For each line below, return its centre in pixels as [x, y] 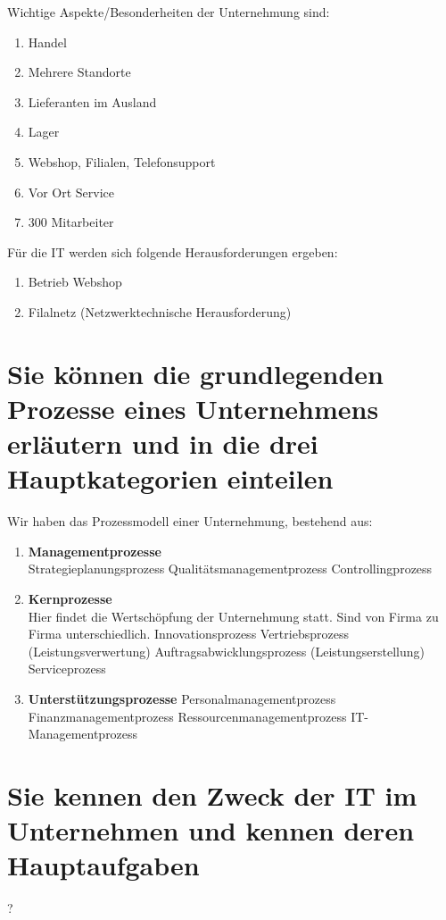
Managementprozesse [95, 551]
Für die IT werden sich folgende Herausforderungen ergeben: [173, 251]
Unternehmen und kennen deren [211, 830]
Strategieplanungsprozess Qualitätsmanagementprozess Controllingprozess [230, 569]
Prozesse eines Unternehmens [193, 408]
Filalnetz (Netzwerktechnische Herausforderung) [160, 311]
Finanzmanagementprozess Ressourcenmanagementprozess [187, 716]
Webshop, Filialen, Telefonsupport [122, 161]
